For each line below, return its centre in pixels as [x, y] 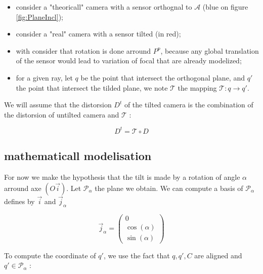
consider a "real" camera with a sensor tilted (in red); [98, 34]
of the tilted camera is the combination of [189, 105]
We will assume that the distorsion [58, 105]
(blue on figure [225, 7]
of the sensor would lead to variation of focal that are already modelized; [129, 61]
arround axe [23, 188]
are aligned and [218, 255]
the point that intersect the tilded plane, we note [92, 87]
